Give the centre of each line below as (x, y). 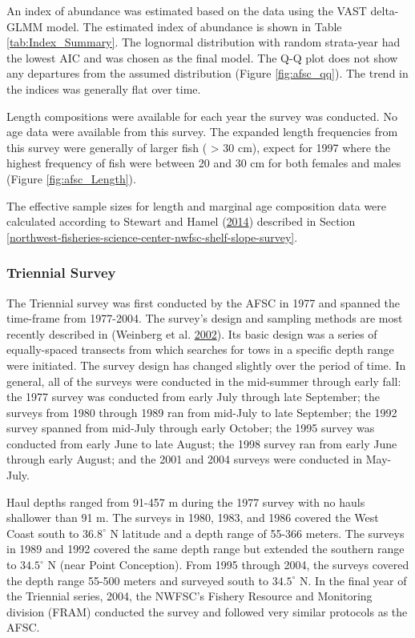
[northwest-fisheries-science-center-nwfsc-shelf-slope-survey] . (152, 237)
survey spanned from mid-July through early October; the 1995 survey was (191, 428)
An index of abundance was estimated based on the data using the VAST (187, 10)
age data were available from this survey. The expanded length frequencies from (202, 132)
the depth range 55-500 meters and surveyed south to (137, 580)
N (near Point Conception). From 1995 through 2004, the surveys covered (228, 565)
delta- (385, 10)
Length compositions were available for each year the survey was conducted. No (202, 116)
